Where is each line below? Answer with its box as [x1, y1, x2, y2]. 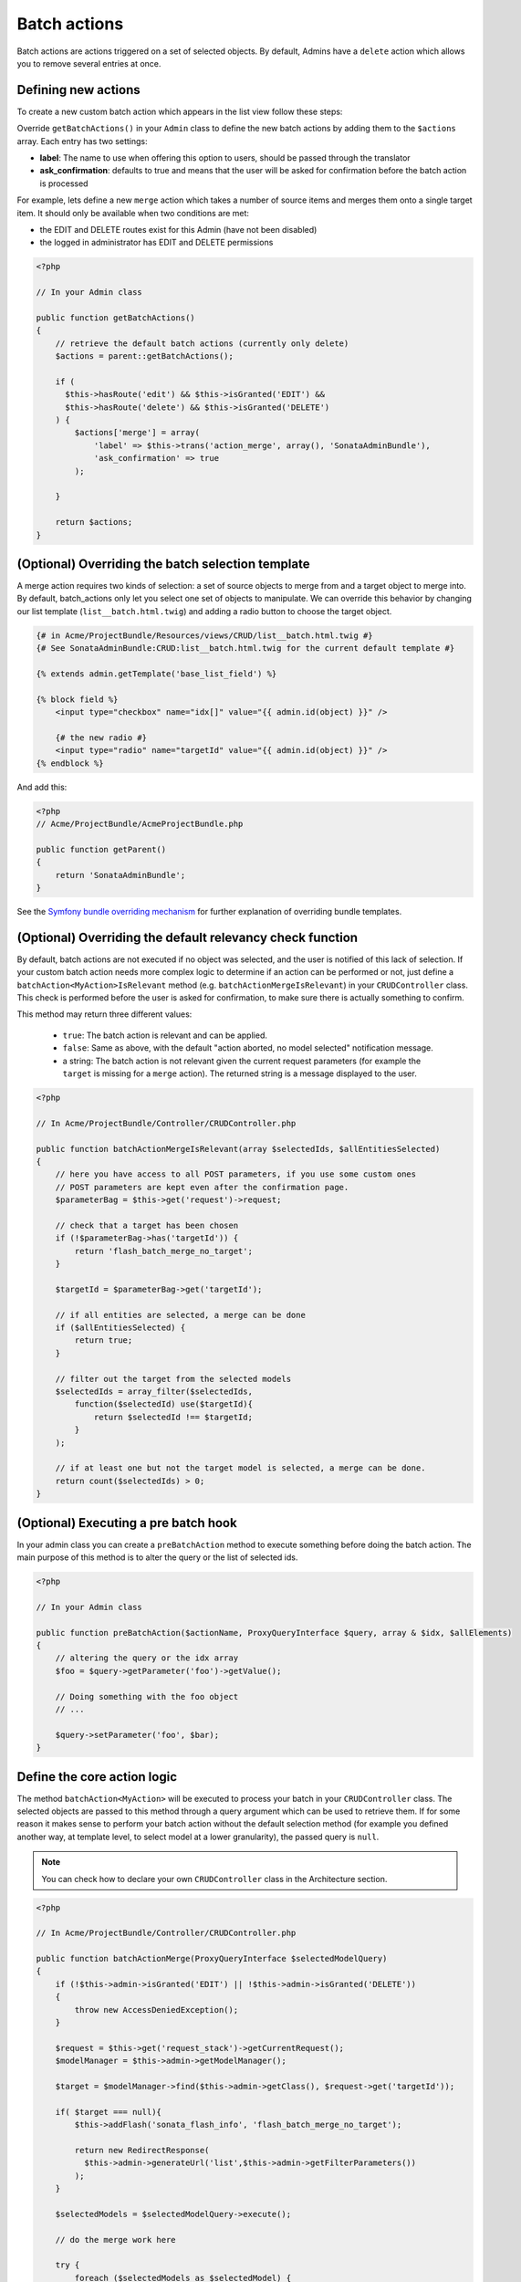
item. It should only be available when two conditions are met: [16, 207, 250, 218]
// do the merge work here [55, 2235, 177, 2245]
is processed [39, 178, 89, 189]
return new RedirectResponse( [74, 2145, 210, 2155]
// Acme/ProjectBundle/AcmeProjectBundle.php [36, 819, 244, 830]
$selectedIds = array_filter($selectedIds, [55, 1387, 253, 1397]
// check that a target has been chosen [55, 1220, 239, 1230]
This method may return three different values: [16, 1009, 193, 1020]
